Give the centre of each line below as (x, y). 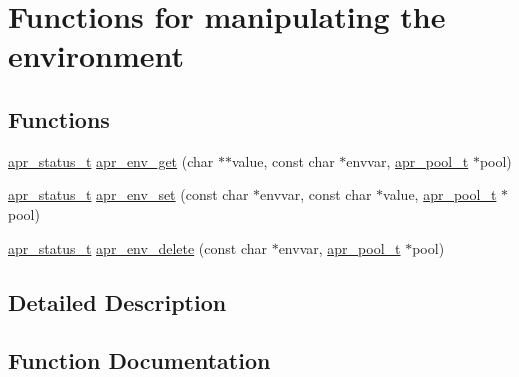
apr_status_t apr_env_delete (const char (137, 247)
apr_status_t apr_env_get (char (111, 160)
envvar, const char (316, 194)
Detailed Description (117, 301)
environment (96, 55)
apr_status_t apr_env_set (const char (128, 194)
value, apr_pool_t (440, 194)
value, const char (283, 160)
